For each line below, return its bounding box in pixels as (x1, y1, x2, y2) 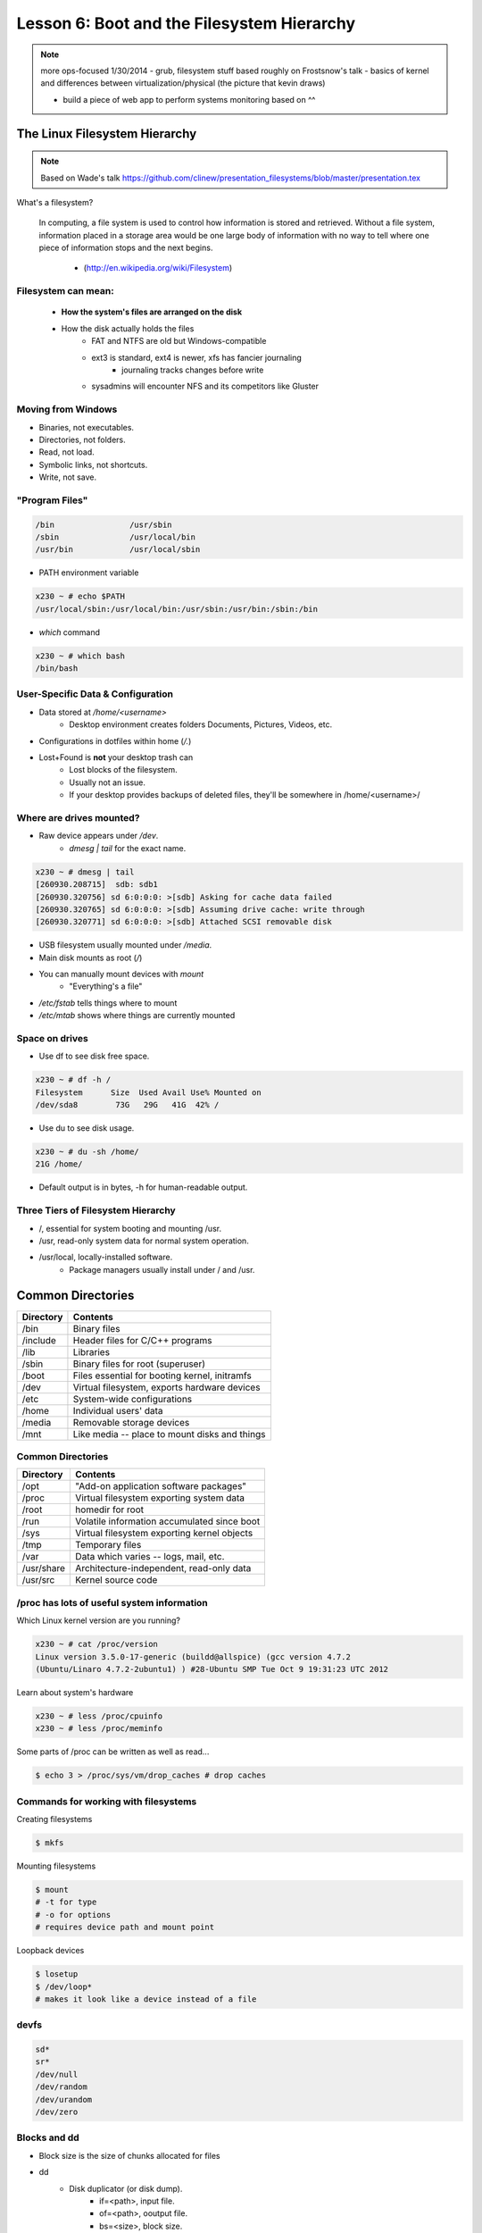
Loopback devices (16, 1945, 85, 1956)
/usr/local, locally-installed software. (38, 1251, 173, 1263)
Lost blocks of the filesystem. (69, 765, 178, 775)
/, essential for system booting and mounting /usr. (38, 1223, 222, 1234)
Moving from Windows (16, 403, 118, 415)
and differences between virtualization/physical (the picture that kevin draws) (40, 78, 326, 88)
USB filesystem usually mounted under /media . (38, 940, 212, 950)
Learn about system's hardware (16, 1686, 134, 1697)
